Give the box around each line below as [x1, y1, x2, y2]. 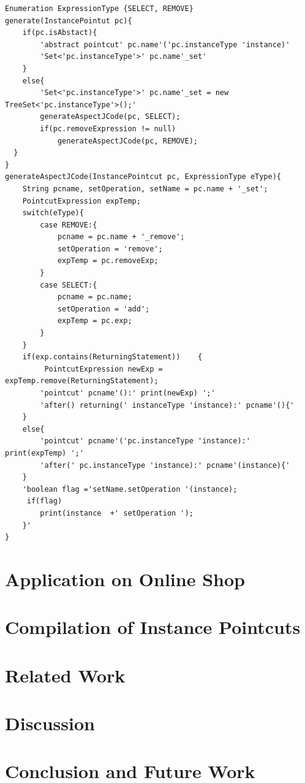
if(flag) [26, 497, 62, 506]
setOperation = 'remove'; [57, 244, 163, 253]
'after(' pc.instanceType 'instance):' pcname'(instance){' [40, 460, 290, 470]
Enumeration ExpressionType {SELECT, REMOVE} [5, 4, 194, 13]
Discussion [5, 711, 95, 736]
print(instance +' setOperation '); [40, 508, 194, 518]
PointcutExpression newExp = [44, 364, 163, 373]
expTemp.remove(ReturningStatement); [5, 376, 159, 386]
